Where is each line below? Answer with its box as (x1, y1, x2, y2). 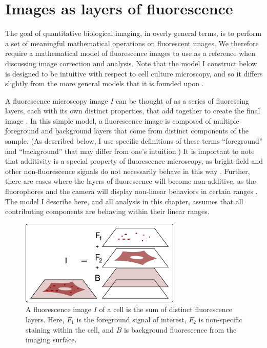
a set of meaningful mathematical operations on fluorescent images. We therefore (5, 37, 259, 48)
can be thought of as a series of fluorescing (115, 95, 250, 106)
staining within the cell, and (26, 324, 114, 335)
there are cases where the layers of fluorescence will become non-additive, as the (5, 176, 256, 186)
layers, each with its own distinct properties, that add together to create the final (5, 105, 260, 116)
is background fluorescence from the (124, 324, 237, 335)
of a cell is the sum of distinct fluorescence (99, 304, 232, 315)
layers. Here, (26, 314, 65, 324)
